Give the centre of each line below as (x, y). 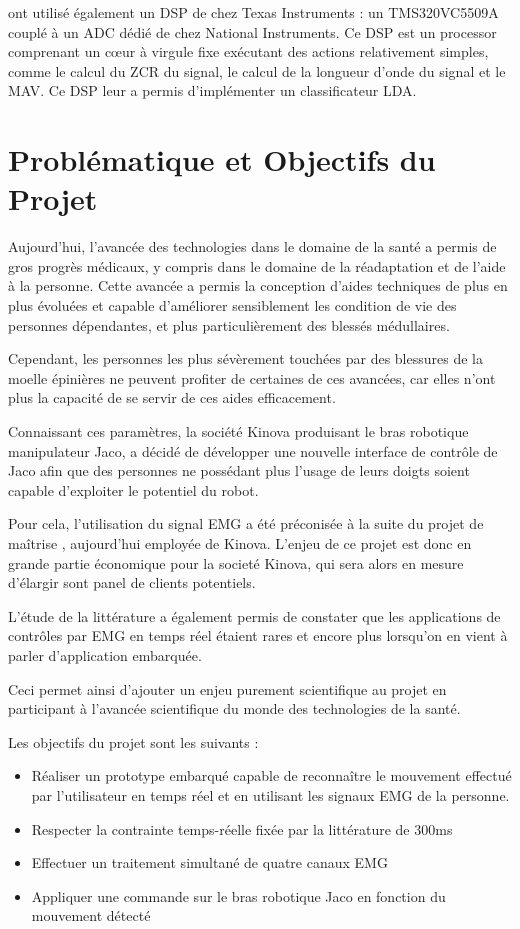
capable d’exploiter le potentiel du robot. (133, 489)
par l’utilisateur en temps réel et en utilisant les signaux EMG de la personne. (270, 794)
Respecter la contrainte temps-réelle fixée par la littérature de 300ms (242, 828)
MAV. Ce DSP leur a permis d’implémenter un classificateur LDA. (212, 90)
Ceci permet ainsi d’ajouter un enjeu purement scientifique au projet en (227, 688)
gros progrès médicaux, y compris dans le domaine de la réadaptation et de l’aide (257, 265)
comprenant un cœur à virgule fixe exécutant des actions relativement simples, (248, 51)
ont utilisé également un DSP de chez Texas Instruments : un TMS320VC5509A (253, 12)
